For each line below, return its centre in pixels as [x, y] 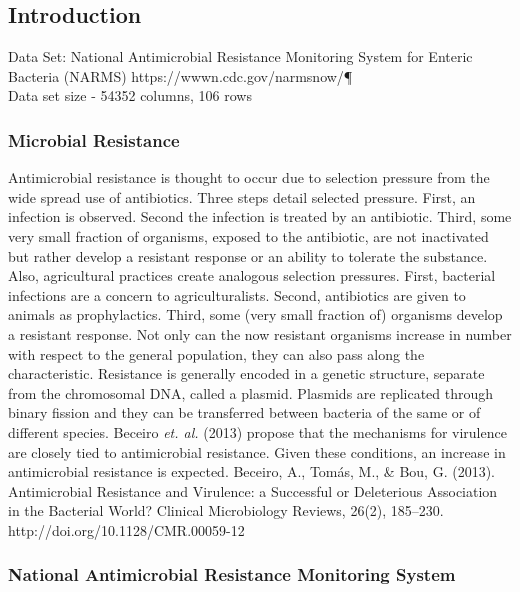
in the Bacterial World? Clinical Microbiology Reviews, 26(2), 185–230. [226, 510]
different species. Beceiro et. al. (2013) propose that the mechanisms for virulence [257, 431]
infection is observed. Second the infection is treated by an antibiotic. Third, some [260, 216]
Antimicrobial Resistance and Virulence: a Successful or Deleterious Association [253, 490]
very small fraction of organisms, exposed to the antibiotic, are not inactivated [248, 235]
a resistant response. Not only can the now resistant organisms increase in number [260, 333]
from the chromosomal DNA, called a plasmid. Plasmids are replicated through [251, 392]
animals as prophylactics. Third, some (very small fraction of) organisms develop [255, 314]
